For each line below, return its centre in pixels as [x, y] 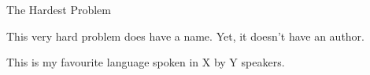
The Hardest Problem [59, 9]
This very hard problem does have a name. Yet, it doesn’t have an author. [185, 36]
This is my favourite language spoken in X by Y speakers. [146, 62]
